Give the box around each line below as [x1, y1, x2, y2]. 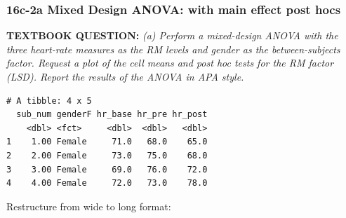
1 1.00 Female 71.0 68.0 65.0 [6, 137, 208, 147]
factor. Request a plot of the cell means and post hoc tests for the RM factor [6, 55, 334, 70]
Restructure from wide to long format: [6, 198, 171, 213]
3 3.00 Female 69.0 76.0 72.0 [6, 164, 208, 175]
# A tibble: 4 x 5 [6, 95, 92, 106]
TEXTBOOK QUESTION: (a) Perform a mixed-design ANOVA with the [6, 28, 338, 43]
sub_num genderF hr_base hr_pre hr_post [16, 109, 208, 120]
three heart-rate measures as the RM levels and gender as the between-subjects [6, 41, 340, 56]
